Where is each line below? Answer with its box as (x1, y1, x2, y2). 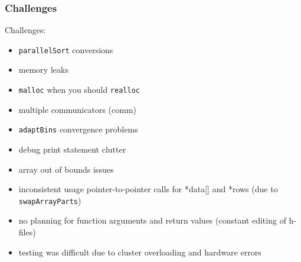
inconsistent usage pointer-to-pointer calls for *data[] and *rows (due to (18, 183, 278, 195)
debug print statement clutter (18, 143, 126, 155)
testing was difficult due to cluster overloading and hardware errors (18, 245, 261, 258)
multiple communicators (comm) (18, 103, 137, 115)
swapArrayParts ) (18, 194, 81, 206)
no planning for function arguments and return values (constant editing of (18, 214, 286, 227)
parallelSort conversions (18, 43, 113, 56)
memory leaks (18, 63, 68, 76)
